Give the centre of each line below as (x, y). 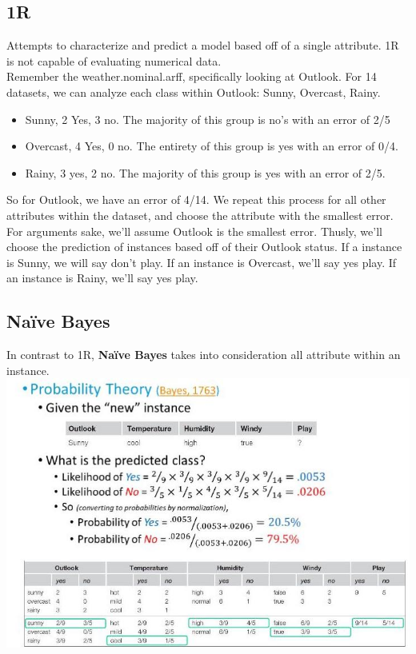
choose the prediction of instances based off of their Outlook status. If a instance (204, 247)
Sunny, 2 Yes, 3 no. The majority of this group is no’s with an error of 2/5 (208, 119)
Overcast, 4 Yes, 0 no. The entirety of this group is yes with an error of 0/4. (212, 146)
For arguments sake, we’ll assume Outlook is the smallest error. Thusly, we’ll (194, 231)
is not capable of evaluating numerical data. (114, 60)
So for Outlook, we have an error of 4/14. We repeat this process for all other (196, 199)
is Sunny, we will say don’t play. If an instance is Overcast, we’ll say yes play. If (202, 262)
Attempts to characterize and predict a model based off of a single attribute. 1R (203, 45)
